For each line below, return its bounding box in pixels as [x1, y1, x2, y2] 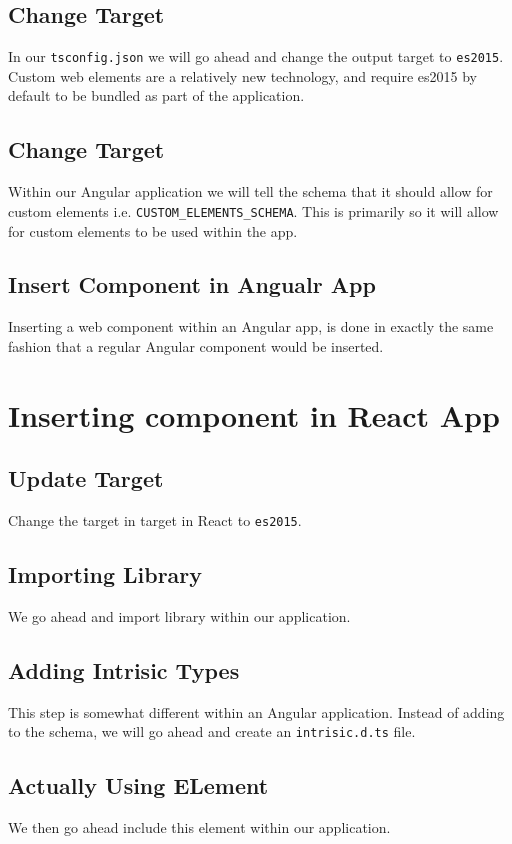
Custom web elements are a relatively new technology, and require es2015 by [8, 65, 477, 86]
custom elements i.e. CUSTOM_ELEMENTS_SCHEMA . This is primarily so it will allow [8, 200, 499, 221]
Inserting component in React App [8, 394, 500, 435]
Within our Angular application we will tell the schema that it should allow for [8, 181, 493, 202]
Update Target [8, 463, 164, 494]
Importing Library [8, 559, 203, 590]
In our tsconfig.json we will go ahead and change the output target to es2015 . [8, 46, 504, 67]
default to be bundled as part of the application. [8, 85, 305, 106]
